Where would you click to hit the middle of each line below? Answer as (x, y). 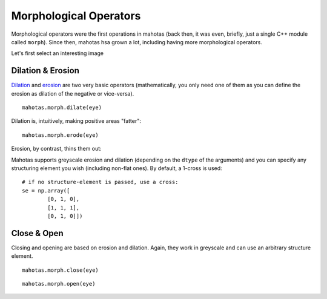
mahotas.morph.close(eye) (61, 270)
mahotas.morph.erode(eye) (61, 135)
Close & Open (37, 233)
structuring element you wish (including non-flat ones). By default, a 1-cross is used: (117, 168)
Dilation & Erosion (45, 71)
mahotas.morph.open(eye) (59, 284)
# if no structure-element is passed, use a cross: (100, 182)
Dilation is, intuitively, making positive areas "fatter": (76, 121)
